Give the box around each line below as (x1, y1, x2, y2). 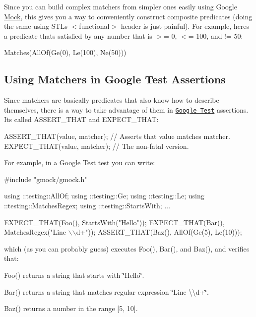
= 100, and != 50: (188, 30, 243, 41)
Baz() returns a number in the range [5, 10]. (4, 303, 138, 314)
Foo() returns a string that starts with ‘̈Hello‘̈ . (4, 269, 144, 280)
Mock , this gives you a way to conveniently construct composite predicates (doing (4, 11, 253, 21)
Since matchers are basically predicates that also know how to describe (4, 95, 219, 105)
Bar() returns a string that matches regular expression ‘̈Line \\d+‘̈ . (4, 286, 209, 297)
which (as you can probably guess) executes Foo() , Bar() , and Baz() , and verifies (4, 243, 250, 254)
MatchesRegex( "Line (4, 227, 66, 237)
